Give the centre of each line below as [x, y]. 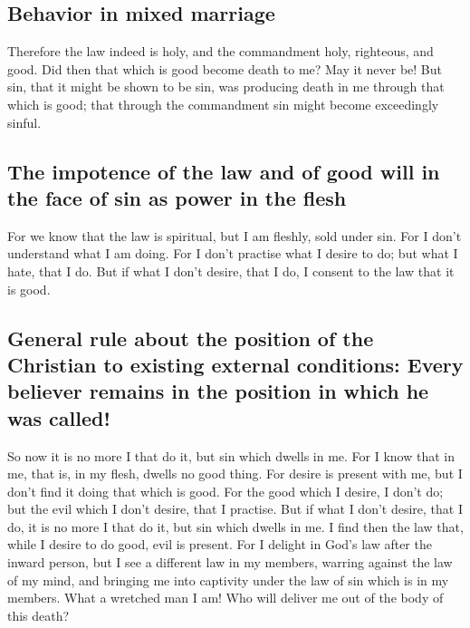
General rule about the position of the [191, 338]
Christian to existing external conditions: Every [235, 364]
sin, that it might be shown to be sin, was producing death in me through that [226, 87]
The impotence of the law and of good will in [224, 171]
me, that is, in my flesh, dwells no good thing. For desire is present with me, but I [235, 473]
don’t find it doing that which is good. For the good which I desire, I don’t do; [225, 491]
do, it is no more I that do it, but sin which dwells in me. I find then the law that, [235, 526]
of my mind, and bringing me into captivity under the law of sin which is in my [228, 580]
